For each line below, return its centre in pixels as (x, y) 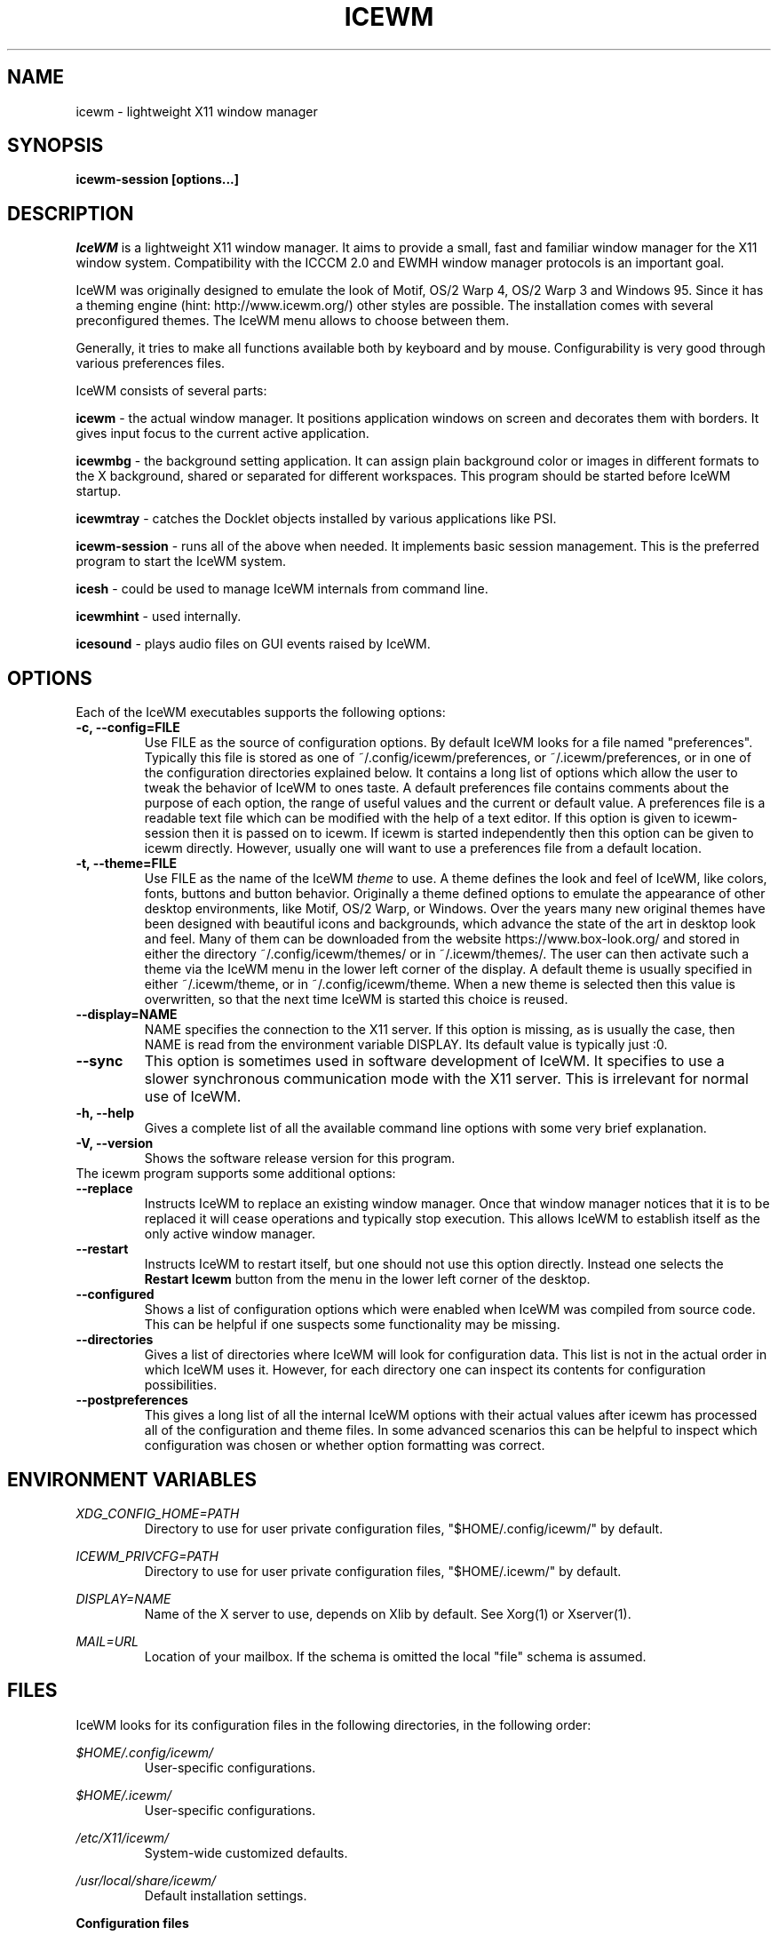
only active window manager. (230, 1234)
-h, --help (105, 1113)
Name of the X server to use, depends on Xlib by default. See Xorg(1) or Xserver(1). (388, 1613)
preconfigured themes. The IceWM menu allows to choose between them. (293, 321)
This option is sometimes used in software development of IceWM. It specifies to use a (434, 1061)
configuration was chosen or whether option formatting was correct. (345, 1445)
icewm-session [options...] (158, 179)
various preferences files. (151, 363)
